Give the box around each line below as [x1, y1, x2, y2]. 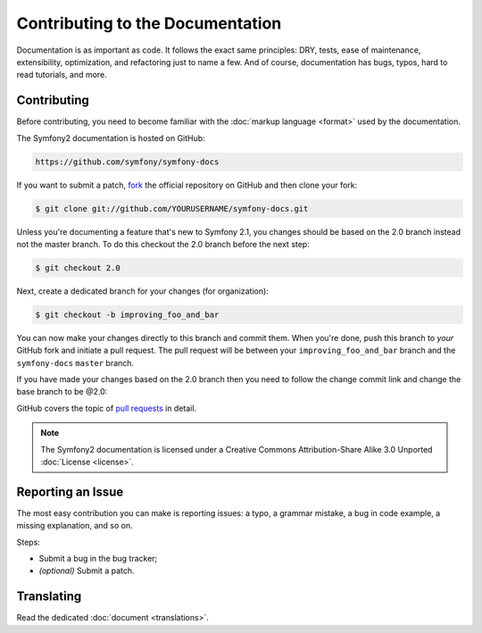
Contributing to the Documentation [16, 13, 282, 33]
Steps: [16, 537, 40, 547]
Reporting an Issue [16, 484, 124, 499]
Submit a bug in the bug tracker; [38, 554, 158, 564]
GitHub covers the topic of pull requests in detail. [16, 403, 196, 413]
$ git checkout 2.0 [35, 262, 120, 272]
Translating [16, 589, 82, 604]
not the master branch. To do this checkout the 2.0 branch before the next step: [16, 238, 310, 249]
